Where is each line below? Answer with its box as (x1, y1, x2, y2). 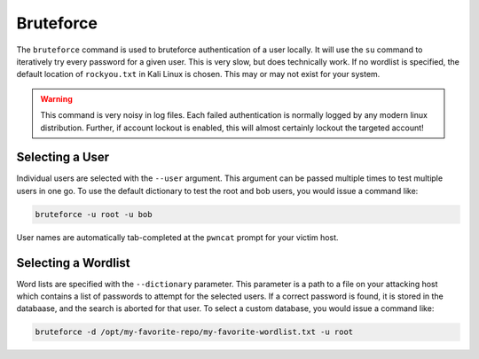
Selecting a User (16, 150, 110, 165)
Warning (40, 93, 73, 104)
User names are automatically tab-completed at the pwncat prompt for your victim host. (16, 231, 339, 243)
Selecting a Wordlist (16, 255, 130, 270)
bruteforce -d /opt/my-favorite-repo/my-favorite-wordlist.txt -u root (35, 327, 354, 337)
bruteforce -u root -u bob (35, 209, 153, 219)
